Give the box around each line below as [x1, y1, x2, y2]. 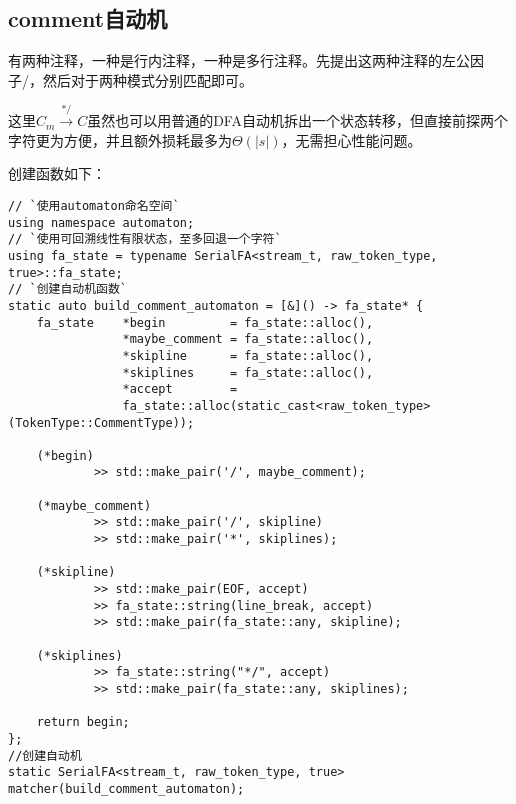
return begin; [36, 715, 130, 730]
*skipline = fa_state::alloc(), [122, 348, 374, 363]
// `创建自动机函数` [8, 282, 128, 297]
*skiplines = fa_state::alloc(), [122, 365, 374, 380]
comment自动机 [8, 3, 168, 34]
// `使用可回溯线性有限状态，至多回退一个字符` [8, 232, 282, 247]
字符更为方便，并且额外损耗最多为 [8, 129, 232, 150]
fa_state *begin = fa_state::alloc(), [36, 315, 374, 330]
